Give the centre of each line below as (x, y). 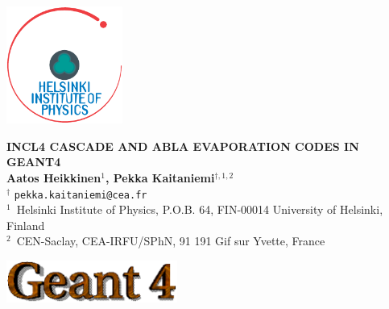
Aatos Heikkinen (54, 177)
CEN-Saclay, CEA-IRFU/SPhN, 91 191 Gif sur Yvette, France (171, 241)
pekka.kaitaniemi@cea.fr (81, 195)
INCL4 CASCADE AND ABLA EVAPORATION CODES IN (183, 146)
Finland (26, 225)
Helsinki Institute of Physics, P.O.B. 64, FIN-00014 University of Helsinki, (200, 209)
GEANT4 (34, 162)
